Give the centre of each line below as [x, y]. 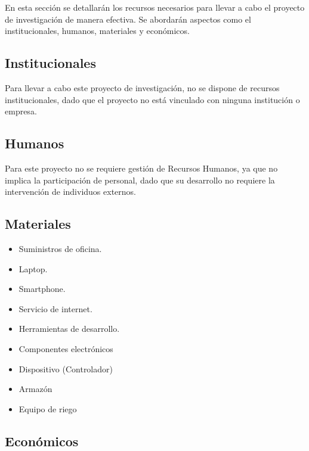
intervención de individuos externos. [70, 192]
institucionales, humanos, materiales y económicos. [97, 31]
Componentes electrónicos [66, 348]
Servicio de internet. [55, 308]
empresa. [21, 111]
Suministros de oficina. [60, 248]
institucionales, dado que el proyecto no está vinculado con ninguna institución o [152, 99]
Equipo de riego [48, 408]
